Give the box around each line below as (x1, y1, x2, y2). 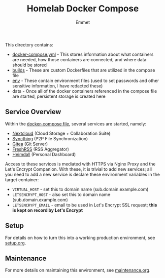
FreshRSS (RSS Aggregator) (12, 146, 69, 152)
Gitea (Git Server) (12, 141, 48, 147)
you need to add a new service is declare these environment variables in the (5, 171, 160, 177)
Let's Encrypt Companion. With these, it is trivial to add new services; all (5, 166, 152, 172)
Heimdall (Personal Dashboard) (12, 151, 76, 157)
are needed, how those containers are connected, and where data (12, 56, 147, 62)
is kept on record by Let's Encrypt (12, 207, 83, 213)
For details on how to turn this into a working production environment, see (5, 235, 155, 240)
